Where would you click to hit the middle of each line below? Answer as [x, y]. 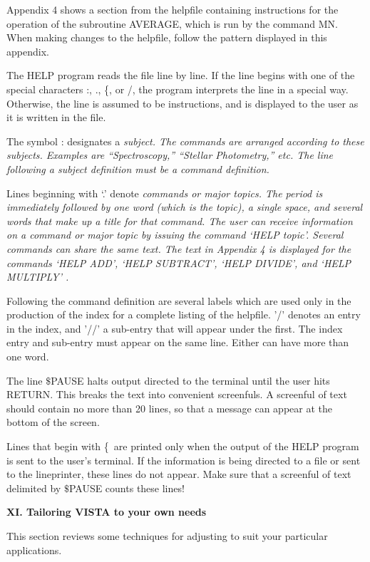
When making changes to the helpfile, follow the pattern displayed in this [167, 37]
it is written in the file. [56, 117]
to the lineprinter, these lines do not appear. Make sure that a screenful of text [179, 474]
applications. [34, 550]
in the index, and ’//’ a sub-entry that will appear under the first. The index [175, 328]
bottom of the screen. [53, 422]
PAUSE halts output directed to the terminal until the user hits [190, 380]
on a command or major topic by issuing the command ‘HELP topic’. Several [175, 235]
